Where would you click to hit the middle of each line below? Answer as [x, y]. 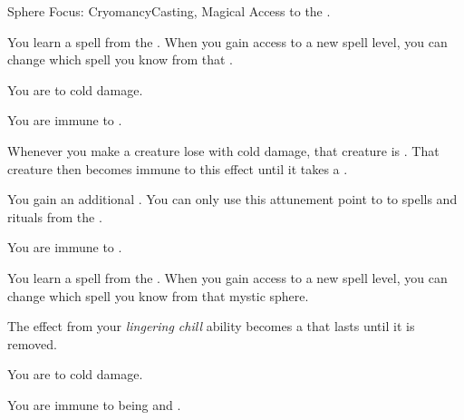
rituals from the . [55, 216]
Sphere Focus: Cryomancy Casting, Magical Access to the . [169, 11]
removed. [32, 343]
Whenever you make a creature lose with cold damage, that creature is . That [223, 150]
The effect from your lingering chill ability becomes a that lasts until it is [211, 326]
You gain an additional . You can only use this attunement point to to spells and [232, 199]
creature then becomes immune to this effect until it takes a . [178, 168]
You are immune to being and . [94, 404]
